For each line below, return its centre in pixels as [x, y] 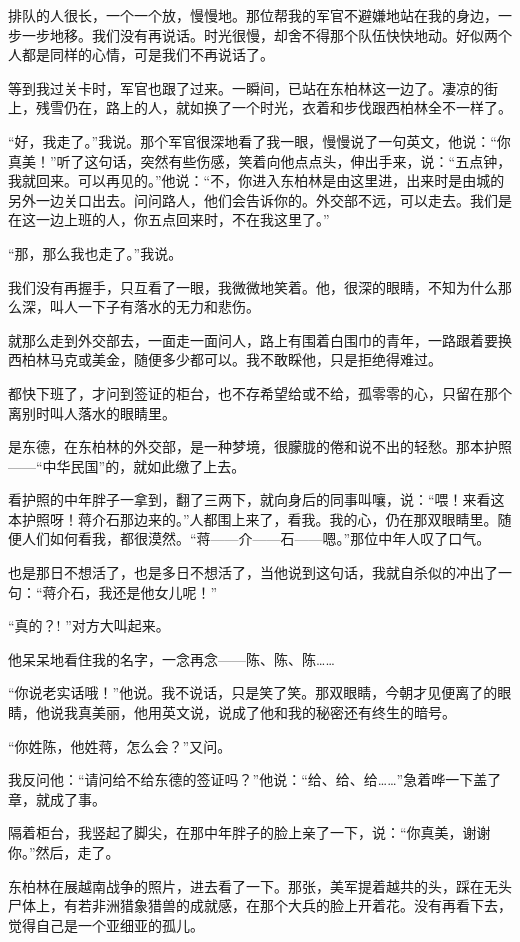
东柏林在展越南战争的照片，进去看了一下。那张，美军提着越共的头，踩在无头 [260, 885]
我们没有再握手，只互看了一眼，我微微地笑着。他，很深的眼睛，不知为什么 [253, 286]
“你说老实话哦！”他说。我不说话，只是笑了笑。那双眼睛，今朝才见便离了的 [253, 692]
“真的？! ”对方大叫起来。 [89, 625]
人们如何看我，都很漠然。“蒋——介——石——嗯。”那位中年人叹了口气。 [256, 538]
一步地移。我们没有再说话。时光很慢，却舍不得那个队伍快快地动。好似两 [259, 34]
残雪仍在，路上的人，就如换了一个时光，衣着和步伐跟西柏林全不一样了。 [273, 107]
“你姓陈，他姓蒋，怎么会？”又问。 [120, 745]
